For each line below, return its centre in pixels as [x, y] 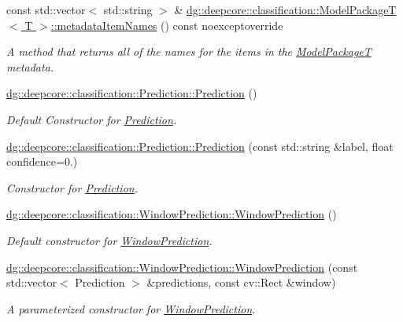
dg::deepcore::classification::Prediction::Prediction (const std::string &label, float [200, 146]
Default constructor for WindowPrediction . [109, 240]
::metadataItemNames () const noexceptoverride [167, 25]
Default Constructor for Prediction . [92, 119]
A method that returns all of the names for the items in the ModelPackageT [189, 51]
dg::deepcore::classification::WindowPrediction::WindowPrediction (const [182, 267]
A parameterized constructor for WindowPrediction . [131, 308]
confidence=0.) [42, 161]
